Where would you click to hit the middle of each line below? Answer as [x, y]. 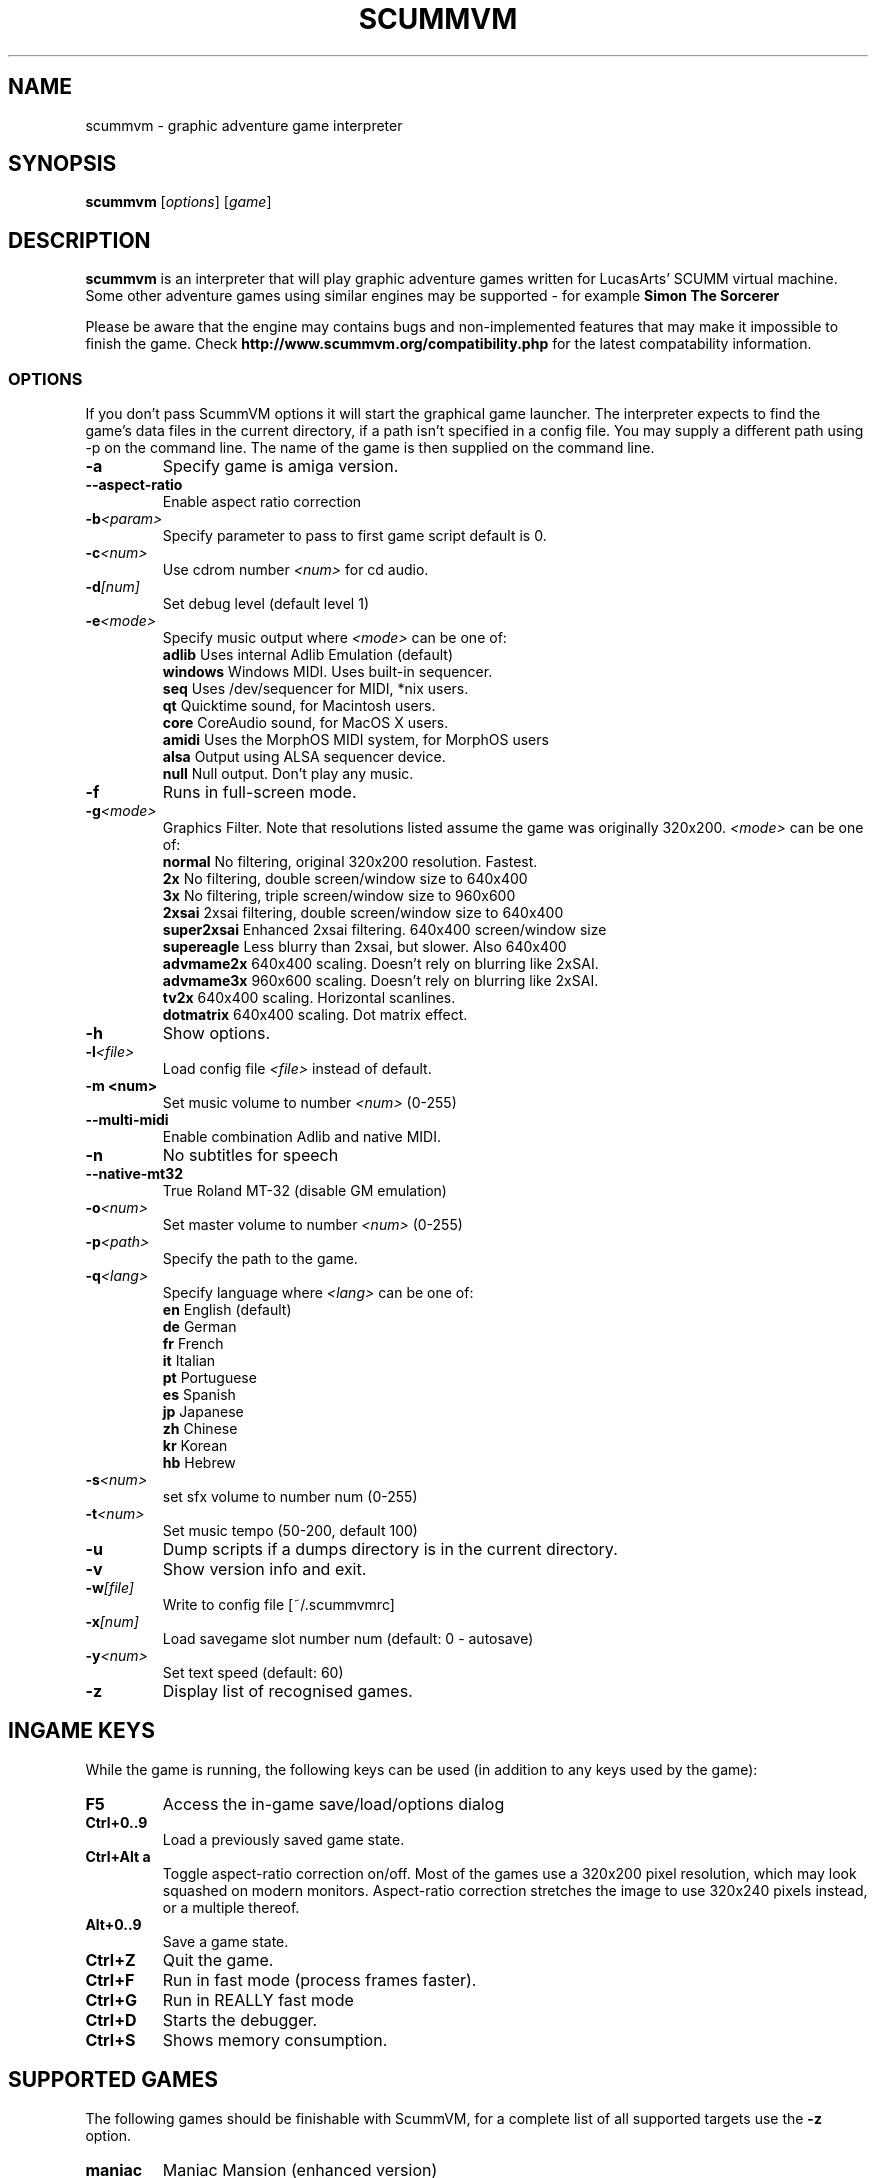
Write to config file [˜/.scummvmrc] [278, 1605]
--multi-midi [127, 1120]
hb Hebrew [199, 1463]
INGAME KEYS [81, 1731]
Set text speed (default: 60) [253, 1673]
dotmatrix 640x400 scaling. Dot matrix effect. [315, 1015]
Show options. [216, 1033]
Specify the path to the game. [260, 1259]
